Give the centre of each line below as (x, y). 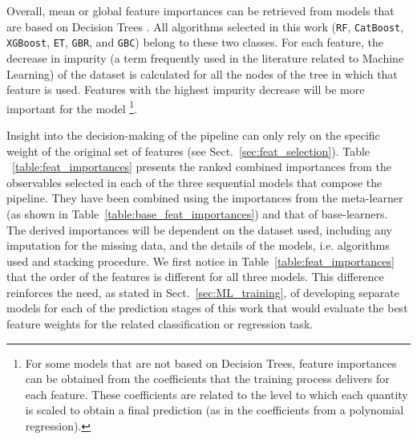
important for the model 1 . (72, 107)
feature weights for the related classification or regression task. (160, 324)
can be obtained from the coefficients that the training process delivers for (207, 379)
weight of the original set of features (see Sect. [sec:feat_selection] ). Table (188, 151)
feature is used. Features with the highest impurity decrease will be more (186, 90)
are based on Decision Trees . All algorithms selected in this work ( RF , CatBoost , (205, 26)
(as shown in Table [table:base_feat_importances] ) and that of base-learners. (197, 213)
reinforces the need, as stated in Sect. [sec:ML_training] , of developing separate (203, 292)
